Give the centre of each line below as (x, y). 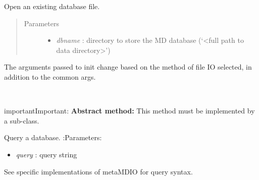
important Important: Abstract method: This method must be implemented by (129, 111)
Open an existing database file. (52, 6)
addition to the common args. (50, 76)
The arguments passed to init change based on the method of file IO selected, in (128, 67)
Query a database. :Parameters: (53, 137)
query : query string (46, 154)
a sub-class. (22, 120)
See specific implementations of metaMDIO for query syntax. (98, 171)
